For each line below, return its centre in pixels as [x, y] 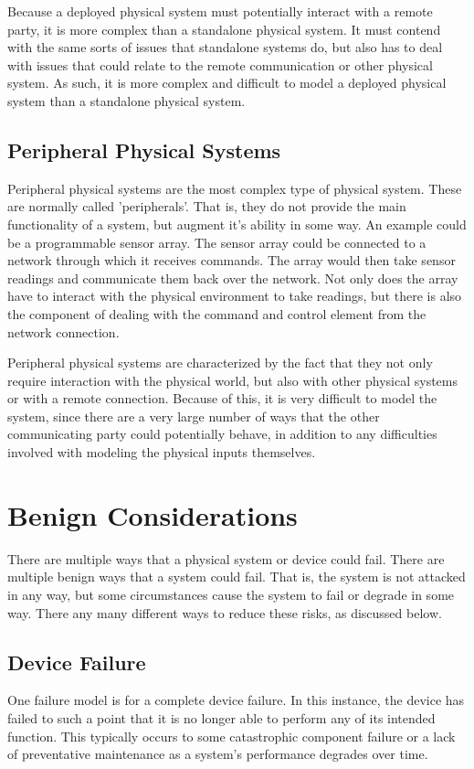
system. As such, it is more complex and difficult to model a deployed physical [227, 83]
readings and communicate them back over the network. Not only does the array [233, 278]
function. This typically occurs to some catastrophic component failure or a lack [232, 736]
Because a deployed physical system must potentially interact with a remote [220, 11]
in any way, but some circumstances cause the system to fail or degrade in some [231, 594]
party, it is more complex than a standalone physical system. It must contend [224, 29]
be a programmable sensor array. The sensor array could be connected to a [217, 242]
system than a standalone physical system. [126, 100]
